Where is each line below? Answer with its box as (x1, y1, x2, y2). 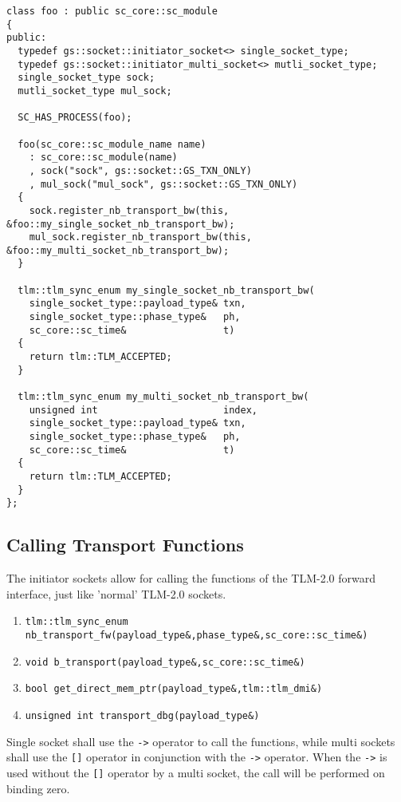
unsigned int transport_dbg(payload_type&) (25, 709, 260, 721)
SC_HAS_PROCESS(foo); (18, 112, 132, 124)
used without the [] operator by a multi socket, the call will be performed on (6, 764, 385, 780)
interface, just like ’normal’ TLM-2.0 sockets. (6, 585, 226, 602)
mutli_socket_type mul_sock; (18, 85, 172, 97)
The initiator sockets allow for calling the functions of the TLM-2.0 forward (6, 570, 375, 587)
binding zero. (6, 780, 70, 796)
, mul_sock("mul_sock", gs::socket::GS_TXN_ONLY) (29, 178, 298, 190)
